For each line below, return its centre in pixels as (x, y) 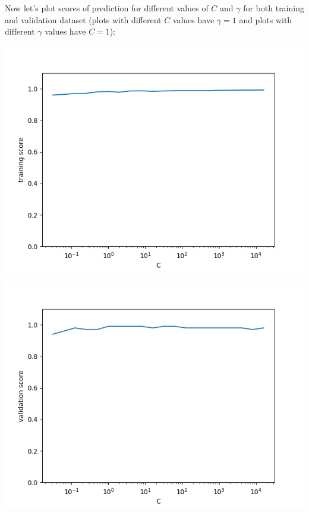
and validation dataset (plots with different (83, 19)
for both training (274, 8)
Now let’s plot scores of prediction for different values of (107, 8)
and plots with (266, 19)
